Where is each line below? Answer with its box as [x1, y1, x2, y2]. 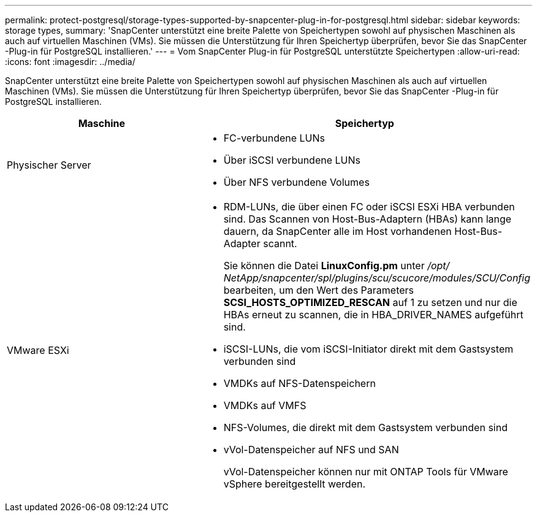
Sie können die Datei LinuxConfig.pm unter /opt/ [223, 259, 450, 272]
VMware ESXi [7, 344, 69, 356]
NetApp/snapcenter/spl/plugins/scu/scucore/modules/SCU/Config [223, 272, 530, 284]
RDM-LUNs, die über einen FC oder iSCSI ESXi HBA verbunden [223, 201, 515, 213]
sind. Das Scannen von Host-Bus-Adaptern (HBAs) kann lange [223, 213, 512, 225]
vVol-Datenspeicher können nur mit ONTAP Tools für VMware [223, 465, 508, 478]
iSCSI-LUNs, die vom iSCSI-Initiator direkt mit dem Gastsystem [223, 343, 514, 355]
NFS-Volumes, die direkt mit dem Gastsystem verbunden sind [223, 421, 508, 434]
